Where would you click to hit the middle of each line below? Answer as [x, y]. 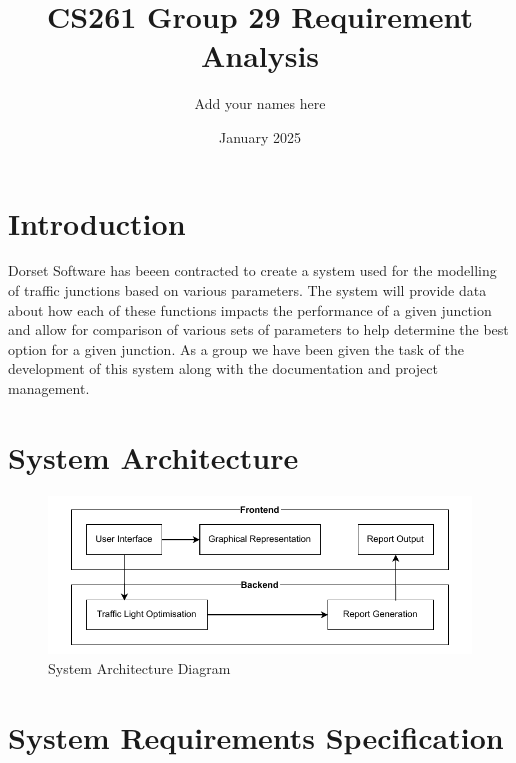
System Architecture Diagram [139, 667]
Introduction [97, 222]
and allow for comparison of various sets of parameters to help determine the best [258, 329]
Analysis [260, 55]
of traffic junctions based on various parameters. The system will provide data [247, 290]
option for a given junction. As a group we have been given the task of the [236, 348]
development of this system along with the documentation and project [223, 368]
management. [49, 388]
